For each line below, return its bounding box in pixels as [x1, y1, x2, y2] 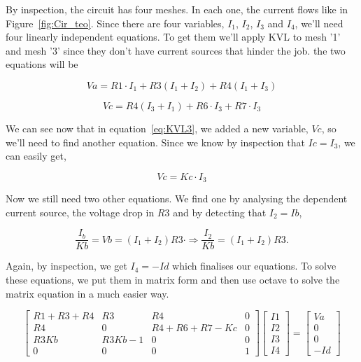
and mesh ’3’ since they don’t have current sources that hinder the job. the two [6, 43, 346, 57]
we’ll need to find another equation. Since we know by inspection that [6, 134, 305, 149]
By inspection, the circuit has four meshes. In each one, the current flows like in [6, 2, 348, 16]
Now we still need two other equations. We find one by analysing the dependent [6, 191, 348, 206]
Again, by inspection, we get [6, 258, 127, 273]
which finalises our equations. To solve [172, 258, 337, 273]
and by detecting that [173, 204, 267, 219]
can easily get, [6, 148, 66, 163]
